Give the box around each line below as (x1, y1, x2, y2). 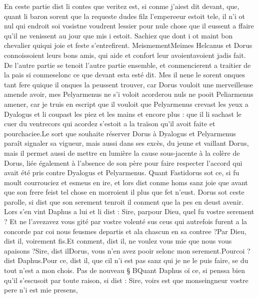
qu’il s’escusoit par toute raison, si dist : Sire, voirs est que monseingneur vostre (4, 275, 248, 285)
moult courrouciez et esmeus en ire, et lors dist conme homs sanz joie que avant (4, 177, 248, 187)
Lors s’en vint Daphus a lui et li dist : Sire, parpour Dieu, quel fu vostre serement (4, 206, 254, 217)
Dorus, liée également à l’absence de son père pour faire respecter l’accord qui (4, 157, 242, 168)
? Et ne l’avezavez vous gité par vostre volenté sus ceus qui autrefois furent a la (4, 216, 247, 227)
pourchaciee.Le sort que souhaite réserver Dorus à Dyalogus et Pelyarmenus (4, 128, 236, 138)
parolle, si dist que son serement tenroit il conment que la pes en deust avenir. (4, 196, 243, 207)
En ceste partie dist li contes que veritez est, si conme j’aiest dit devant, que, (4, 1, 239, 11)
